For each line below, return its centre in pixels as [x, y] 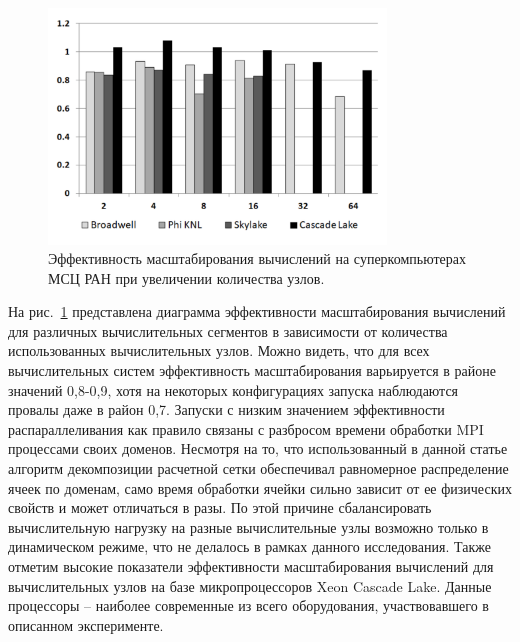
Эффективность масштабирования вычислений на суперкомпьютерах [257, 258]
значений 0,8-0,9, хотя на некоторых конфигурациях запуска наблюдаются [233, 389]
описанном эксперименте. [86, 624]
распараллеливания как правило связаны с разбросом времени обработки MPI [246, 428]
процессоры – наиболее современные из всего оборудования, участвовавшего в [248, 605]
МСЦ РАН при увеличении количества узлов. [186, 277]
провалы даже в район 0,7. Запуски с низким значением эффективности [226, 409]
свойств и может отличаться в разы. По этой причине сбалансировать [220, 507]
